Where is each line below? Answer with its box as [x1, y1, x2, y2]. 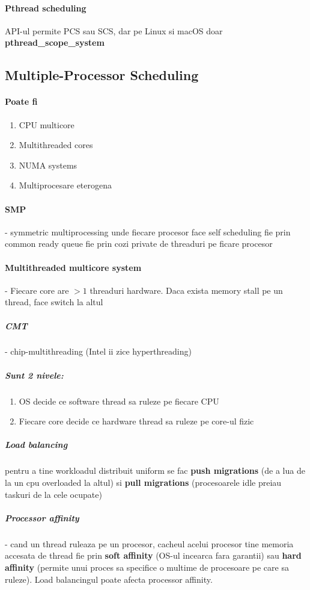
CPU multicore [19, 118, 74, 131]
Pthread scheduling [5, 1, 87, 14]
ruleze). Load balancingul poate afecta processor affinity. [5, 573, 213, 585]
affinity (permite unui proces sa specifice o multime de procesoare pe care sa [5, 560, 289, 573]
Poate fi [5, 95, 38, 108]
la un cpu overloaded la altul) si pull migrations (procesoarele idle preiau [5, 476, 282, 488]
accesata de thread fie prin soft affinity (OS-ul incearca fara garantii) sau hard [5, 549, 302, 562]
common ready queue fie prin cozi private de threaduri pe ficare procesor [5, 237, 273, 250]
